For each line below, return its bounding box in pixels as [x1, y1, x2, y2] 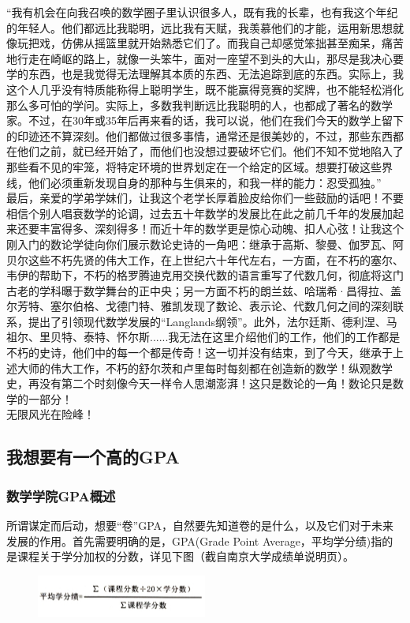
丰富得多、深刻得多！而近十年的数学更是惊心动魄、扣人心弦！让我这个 [39, 220, 404, 237]
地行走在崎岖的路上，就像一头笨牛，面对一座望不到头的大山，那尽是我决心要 [6, 50, 404, 66]
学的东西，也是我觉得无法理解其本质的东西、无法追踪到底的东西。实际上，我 [6, 66, 404, 82]
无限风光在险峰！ [6, 406, 95, 422]
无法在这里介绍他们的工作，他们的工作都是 [179, 328, 401, 345]
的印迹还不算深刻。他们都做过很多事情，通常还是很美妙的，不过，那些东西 [6, 127, 393, 144]
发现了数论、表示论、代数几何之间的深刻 [182, 298, 393, 314]
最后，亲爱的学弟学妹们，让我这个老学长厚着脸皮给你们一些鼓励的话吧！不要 [6, 190, 404, 206]
